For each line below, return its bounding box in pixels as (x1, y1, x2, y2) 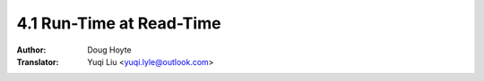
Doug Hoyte (87, 45, 132, 55)
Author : (16, 45, 47, 55)
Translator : (16, 56, 59, 67)
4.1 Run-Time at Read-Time (16, 13, 221, 33)
